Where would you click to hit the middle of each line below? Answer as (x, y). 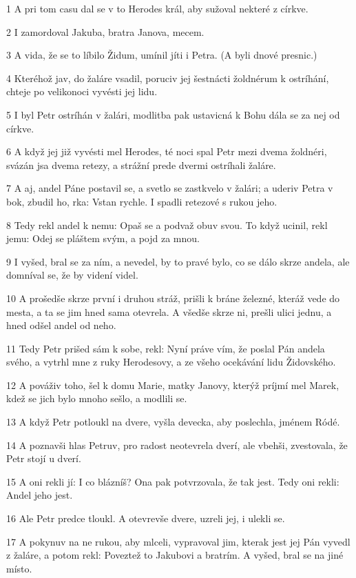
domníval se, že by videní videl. (72, 275)
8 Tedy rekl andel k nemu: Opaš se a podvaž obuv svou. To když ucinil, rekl (167, 225)
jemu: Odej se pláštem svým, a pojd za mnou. (103, 238)
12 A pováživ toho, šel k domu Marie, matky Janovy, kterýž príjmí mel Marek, (173, 385)
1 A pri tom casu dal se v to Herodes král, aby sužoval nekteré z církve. (157, 8)
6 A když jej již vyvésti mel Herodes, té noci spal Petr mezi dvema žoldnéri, (167, 151)
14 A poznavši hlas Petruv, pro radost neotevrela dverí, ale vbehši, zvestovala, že (177, 445)
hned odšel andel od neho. (61, 325)
